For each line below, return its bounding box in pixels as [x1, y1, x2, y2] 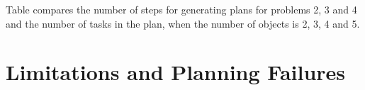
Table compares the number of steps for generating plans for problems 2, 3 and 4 [6, 2, 357, 16]
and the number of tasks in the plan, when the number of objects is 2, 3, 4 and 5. [6, 16, 360, 30]
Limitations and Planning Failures [6, 57, 346, 86]
